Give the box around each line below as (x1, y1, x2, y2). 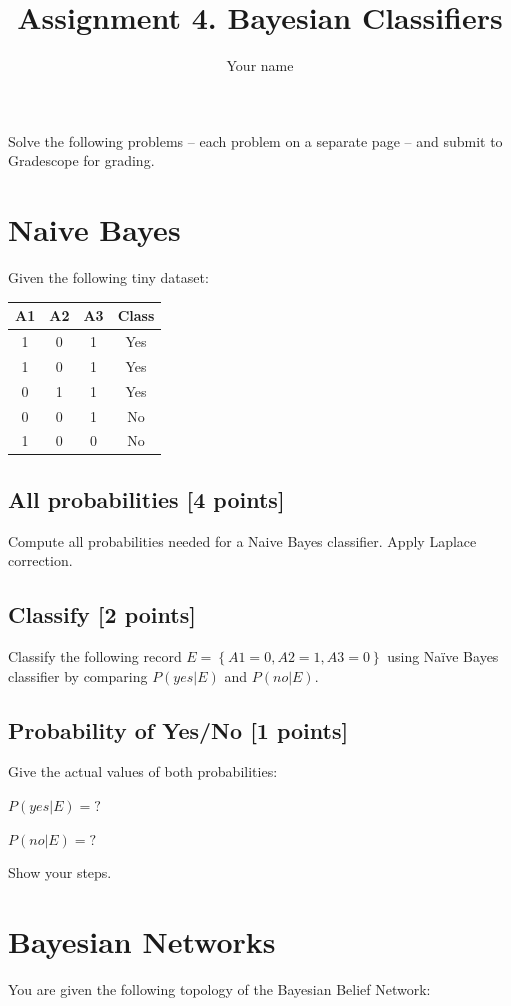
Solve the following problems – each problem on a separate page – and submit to (8, 130, 503, 151)
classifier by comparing (8, 665, 148, 686)
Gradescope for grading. (8, 150, 155, 171)
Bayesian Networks (8, 920, 276, 961)
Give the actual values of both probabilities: (8, 761, 278, 782)
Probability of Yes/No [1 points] (8, 714, 349, 745)
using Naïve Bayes (387, 646, 499, 667)
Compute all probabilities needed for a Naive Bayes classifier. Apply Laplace (8, 530, 477, 551)
